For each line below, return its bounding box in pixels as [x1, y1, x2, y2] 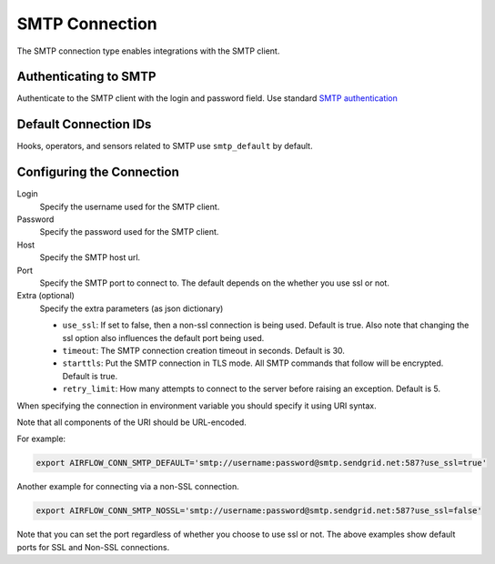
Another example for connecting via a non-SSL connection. [16, 481, 240, 492]
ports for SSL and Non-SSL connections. [16, 541, 170, 552]
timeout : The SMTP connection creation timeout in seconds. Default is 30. [62, 345, 346, 356]
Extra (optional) [16, 290, 75, 301]
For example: [16, 433, 66, 445]
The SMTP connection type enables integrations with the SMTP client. [16, 45, 280, 56]
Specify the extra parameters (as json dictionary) [39, 303, 224, 314]
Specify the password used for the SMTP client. [39, 227, 219, 237]
